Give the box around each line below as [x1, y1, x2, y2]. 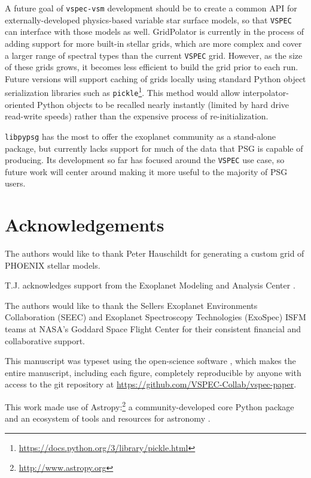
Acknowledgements [5, 212, 164, 237]
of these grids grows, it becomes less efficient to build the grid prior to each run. [5, 61, 298, 73]
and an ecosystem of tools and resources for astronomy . [5, 412, 211, 425]
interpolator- [242, 86, 289, 98]
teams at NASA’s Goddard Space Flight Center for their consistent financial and [5, 323, 301, 335]
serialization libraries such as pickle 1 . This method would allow [5, 85, 240, 98]
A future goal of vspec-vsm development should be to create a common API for [5, 2, 297, 14]
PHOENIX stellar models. [5, 258, 100, 271]
